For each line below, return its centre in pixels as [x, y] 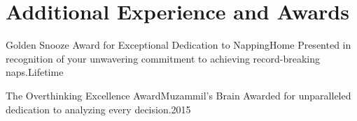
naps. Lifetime [35, 72]
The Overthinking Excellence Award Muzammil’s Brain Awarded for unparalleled [178, 95]
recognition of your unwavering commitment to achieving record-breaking [163, 58]
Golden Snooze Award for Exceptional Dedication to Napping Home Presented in [178, 45]
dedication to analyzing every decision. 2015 [98, 109]
